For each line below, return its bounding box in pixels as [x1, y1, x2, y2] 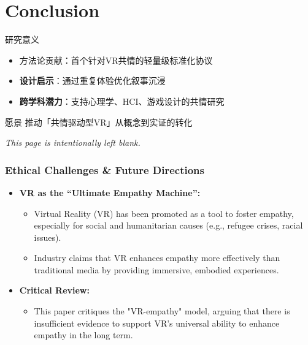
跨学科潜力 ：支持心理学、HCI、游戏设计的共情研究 [19, 94, 225, 107]
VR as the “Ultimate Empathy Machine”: [19, 186, 201, 199]
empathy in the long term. [34, 328, 133, 341]
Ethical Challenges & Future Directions [5, 162, 204, 177]
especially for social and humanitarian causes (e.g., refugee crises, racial [34, 219, 303, 232]
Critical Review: [19, 284, 90, 297]
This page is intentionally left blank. [5, 136, 141, 149]
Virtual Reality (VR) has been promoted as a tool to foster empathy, [34, 207, 294, 219]
